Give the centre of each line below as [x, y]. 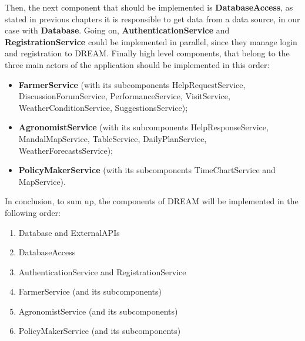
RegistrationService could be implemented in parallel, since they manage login [151, 41]
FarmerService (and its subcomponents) [90, 291]
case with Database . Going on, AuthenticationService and [117, 30]
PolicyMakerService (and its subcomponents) [100, 331]
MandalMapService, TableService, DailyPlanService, [113, 138]
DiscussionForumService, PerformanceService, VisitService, [124, 96]
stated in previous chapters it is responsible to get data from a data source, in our [152, 18]
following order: [33, 212]
